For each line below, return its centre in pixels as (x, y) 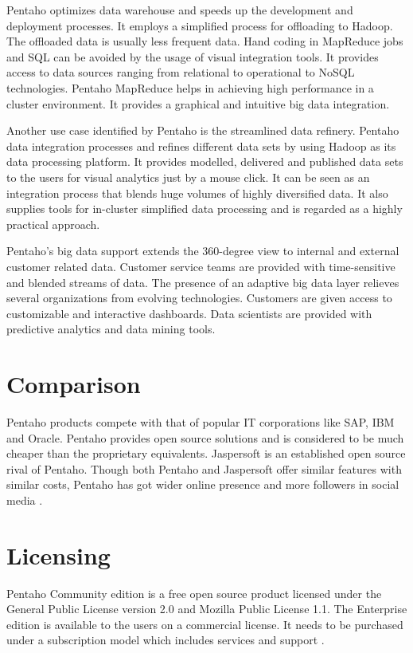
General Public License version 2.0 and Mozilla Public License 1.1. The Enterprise (207, 609)
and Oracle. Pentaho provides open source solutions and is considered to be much (205, 437)
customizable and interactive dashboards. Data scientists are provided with (189, 313)
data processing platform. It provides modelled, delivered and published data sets (205, 161)
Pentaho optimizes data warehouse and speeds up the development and (180, 10)
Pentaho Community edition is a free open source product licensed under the (194, 593)
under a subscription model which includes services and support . (166, 640)
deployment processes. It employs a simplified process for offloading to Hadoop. (200, 25)
